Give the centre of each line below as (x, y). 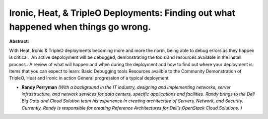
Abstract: (19, 41)
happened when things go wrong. (80, 27)
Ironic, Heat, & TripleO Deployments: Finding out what (122, 13)
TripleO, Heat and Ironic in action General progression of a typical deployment (89, 78)
